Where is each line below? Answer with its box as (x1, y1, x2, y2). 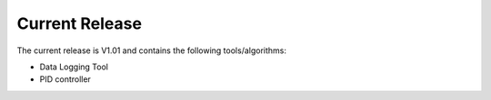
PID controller (39, 74, 91, 85)
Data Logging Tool (39, 61, 109, 72)
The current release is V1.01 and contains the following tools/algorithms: (16, 45, 286, 56)
